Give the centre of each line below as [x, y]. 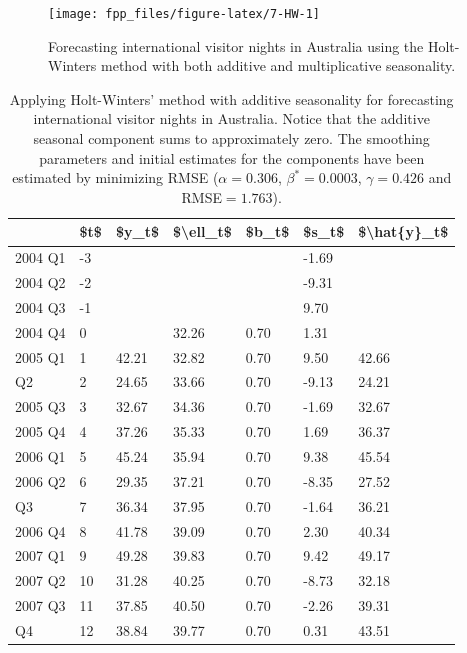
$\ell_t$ [202, 231]
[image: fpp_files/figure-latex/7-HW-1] [184, 14]
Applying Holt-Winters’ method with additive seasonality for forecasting [231, 98]
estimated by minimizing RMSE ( [115, 177]
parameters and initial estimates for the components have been [232, 157]
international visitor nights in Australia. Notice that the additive [231, 118]
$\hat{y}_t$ [403, 231]
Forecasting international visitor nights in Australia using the [236, 45]
